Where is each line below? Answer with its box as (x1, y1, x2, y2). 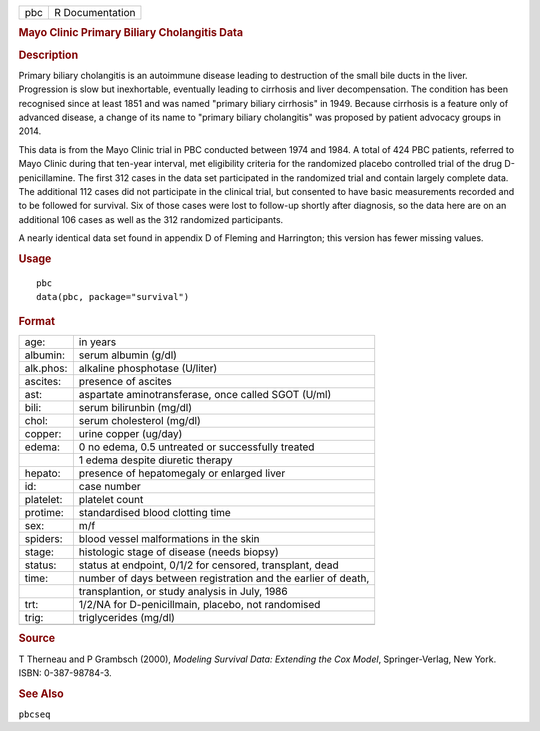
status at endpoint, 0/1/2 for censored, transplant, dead (78, 558, 339, 572)
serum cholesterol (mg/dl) (78, 413, 202, 427)
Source (18, 631, 56, 645)
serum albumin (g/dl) (78, 348, 177, 362)
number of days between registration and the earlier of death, (78, 571, 370, 585)
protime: (24, 505, 64, 519)
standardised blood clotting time (78, 505, 232, 519)
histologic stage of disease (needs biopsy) (78, 545, 279, 559)
